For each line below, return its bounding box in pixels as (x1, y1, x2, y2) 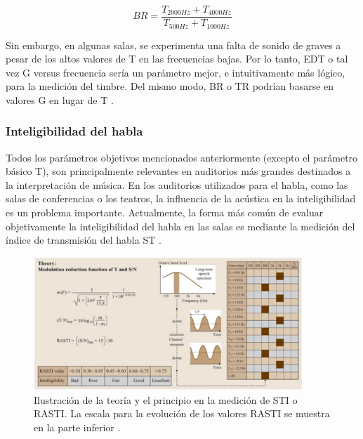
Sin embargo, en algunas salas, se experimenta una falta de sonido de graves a (6, 37, 341, 52)
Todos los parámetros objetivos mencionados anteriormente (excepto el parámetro (6, 150, 358, 164)
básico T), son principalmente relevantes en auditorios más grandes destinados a (6, 164, 351, 178)
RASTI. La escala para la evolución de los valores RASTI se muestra (34, 406, 330, 421)
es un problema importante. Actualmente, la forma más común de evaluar (6, 205, 324, 220)
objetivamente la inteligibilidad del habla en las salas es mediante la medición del (6, 218, 355, 233)
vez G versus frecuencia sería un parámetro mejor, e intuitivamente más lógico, (6, 65, 345, 79)
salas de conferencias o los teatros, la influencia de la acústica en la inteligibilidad (6, 191, 356, 206)
